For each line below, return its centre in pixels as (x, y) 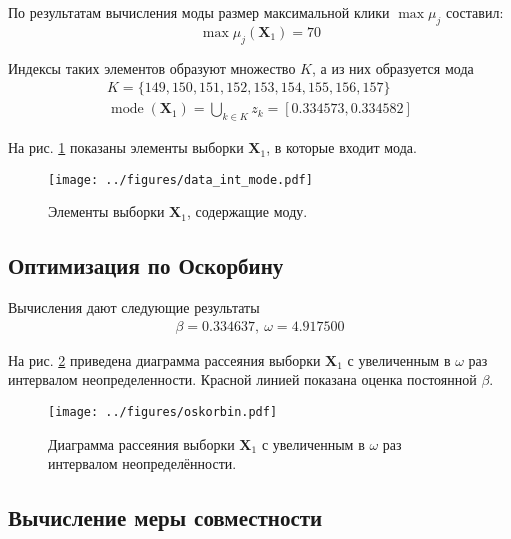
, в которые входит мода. (341, 147)
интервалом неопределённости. (142, 463)
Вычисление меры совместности (165, 517)
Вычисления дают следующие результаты (134, 307)
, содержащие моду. (247, 211)
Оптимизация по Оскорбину (146, 265)
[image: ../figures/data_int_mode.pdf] (180, 179)
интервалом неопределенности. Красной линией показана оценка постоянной (242, 379)
